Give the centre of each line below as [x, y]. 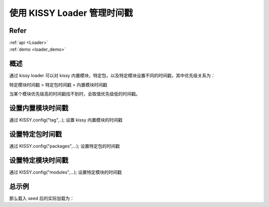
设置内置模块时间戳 [39, 108]
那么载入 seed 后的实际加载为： [42, 198]
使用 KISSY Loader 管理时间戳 [71, 13]
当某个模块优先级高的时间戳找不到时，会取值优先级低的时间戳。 [75, 94]
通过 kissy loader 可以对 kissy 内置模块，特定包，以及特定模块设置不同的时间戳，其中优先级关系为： [112, 76]
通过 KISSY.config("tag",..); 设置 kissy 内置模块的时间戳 [66, 120]
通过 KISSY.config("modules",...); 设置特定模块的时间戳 [66, 172]
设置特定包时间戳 [35, 134]
